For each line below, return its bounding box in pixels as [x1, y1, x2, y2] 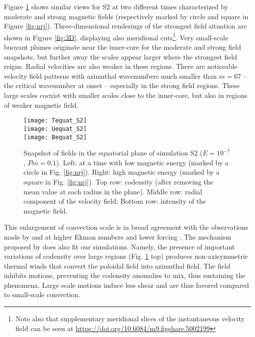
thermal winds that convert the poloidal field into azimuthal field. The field [4, 260, 230, 271]
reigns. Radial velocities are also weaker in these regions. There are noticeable [4, 61, 237, 71]
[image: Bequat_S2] [24, 133, 87, 141]
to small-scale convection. [4, 289, 80, 300]
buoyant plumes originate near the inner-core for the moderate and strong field [4, 42, 241, 52]
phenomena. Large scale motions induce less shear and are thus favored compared [4, 279, 249, 290]
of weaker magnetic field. [4, 99, 78, 110]
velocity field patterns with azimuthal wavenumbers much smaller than [4, 70, 217, 81]
